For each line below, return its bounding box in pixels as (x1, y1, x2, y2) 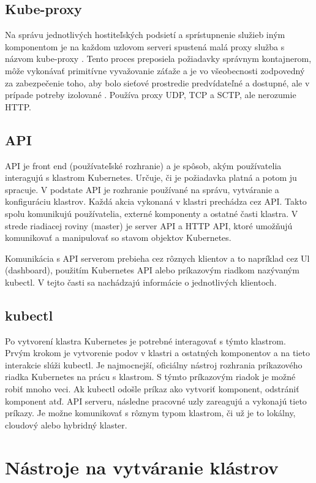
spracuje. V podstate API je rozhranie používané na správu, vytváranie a (5, 183, 279, 196)
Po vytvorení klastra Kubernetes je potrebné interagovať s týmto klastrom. (5, 334, 286, 347)
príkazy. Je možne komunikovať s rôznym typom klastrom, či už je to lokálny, (5, 406, 296, 419)
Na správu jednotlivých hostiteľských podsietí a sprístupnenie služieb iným (5, 28, 285, 41)
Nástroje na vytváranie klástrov (5, 454, 279, 479)
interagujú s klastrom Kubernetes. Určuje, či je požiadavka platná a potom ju (5, 171, 297, 184)
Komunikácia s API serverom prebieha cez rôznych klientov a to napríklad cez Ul (5, 251, 310, 264)
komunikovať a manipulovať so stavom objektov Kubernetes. (5, 231, 231, 244)
